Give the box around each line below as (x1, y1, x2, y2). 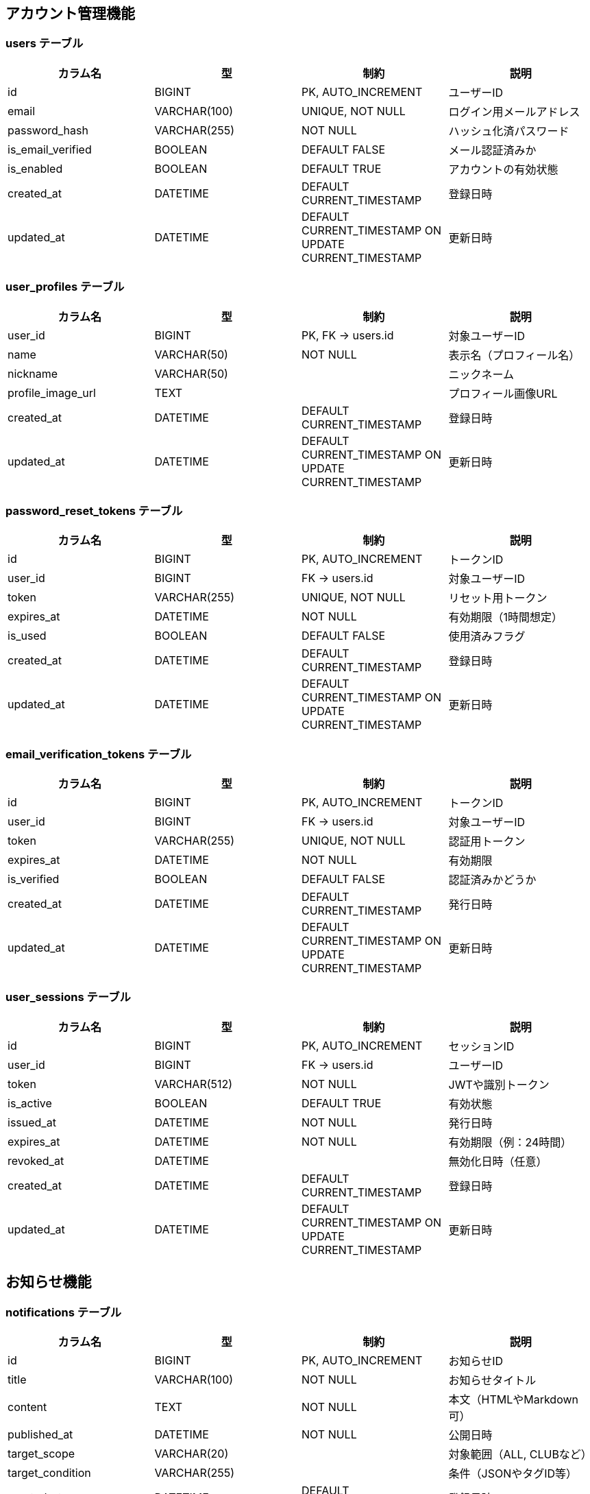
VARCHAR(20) (154, 1447, 229, 1461)
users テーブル (5, 36, 84, 51)
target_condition (8, 1466, 91, 1480)
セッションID (448, 1039, 515, 1053)
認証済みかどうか (448, 873, 537, 887)
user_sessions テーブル (5, 990, 131, 1004)
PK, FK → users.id (302, 328, 394, 342)
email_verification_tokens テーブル (5, 747, 192, 761)
